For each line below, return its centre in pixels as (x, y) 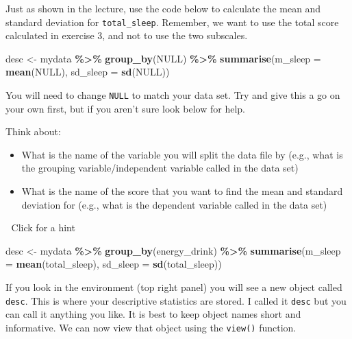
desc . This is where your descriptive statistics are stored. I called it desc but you (176, 300)
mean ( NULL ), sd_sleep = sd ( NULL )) (88, 72)
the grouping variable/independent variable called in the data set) (160, 168)
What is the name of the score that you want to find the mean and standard (182, 191)
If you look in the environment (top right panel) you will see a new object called (174, 287)
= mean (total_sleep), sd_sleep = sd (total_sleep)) (114, 264)
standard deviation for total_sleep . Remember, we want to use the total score (172, 22)
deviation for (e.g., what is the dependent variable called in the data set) (174, 204)
